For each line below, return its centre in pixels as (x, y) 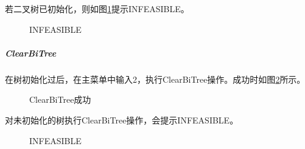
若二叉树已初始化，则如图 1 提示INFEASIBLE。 (97, 9)
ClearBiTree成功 (60, 99)
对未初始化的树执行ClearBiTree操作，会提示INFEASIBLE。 (122, 120)
